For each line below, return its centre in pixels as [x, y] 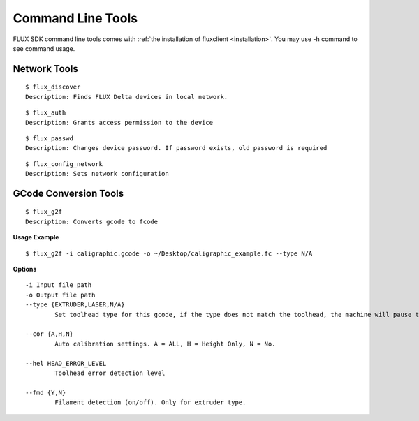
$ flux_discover [53, 87]
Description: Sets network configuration [97, 174]
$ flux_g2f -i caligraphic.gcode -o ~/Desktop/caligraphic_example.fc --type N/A [169, 253]
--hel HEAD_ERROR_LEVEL [66, 363]
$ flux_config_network [64, 164]
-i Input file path [59, 285]
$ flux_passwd [49, 138]
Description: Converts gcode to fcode [92, 221]
